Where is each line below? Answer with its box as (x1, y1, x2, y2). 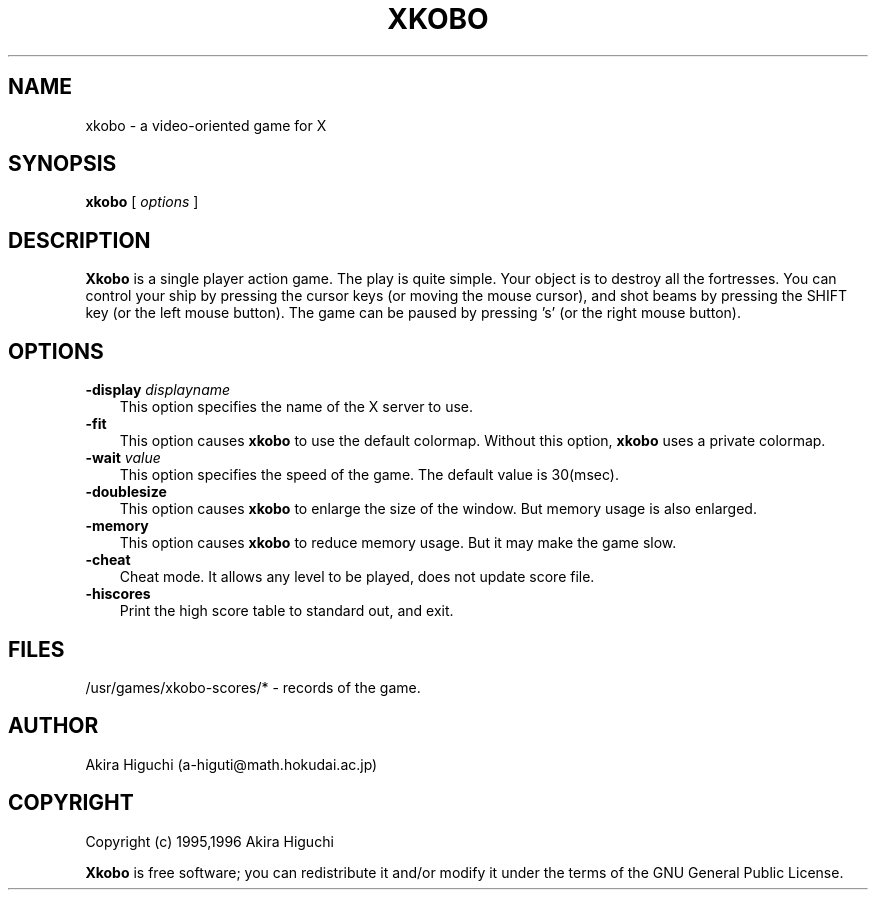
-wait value (85, 449, 161, 467)
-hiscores (85, 585, 151, 603)
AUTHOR (8, 713, 99, 739)
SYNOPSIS (8, 151, 117, 177)
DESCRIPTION (8, 227, 151, 253)
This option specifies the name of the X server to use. (119, 398, 474, 416)
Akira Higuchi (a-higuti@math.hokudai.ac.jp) (85, 755, 378, 773)
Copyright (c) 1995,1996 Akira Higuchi (85, 832, 334, 850)
